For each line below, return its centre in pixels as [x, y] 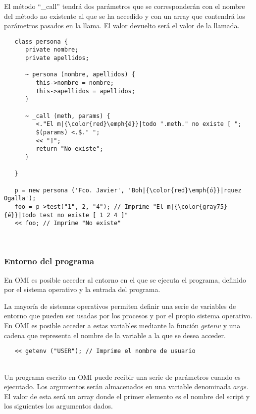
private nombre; [52, 50]
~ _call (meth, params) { [68, 116]
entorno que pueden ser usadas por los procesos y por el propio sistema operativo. [128, 316]
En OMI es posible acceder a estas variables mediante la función [102, 325]
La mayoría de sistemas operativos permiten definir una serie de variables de [120, 306]
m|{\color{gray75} [197, 207]
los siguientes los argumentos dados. [58, 406]
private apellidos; [57, 58]
